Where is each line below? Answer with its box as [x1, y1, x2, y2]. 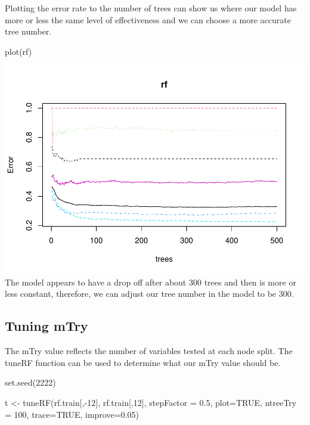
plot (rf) [5, 45, 32, 57]
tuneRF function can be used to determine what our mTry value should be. [5, 356, 281, 368]
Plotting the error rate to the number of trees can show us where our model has [5, 2, 297, 14]
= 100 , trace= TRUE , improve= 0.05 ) [5, 408, 139, 420]
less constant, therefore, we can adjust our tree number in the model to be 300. [5, 287, 294, 300]
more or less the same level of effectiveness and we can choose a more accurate [5, 13, 291, 26]
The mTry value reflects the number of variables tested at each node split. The [5, 345, 293, 357]
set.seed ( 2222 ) [5, 376, 56, 389]
